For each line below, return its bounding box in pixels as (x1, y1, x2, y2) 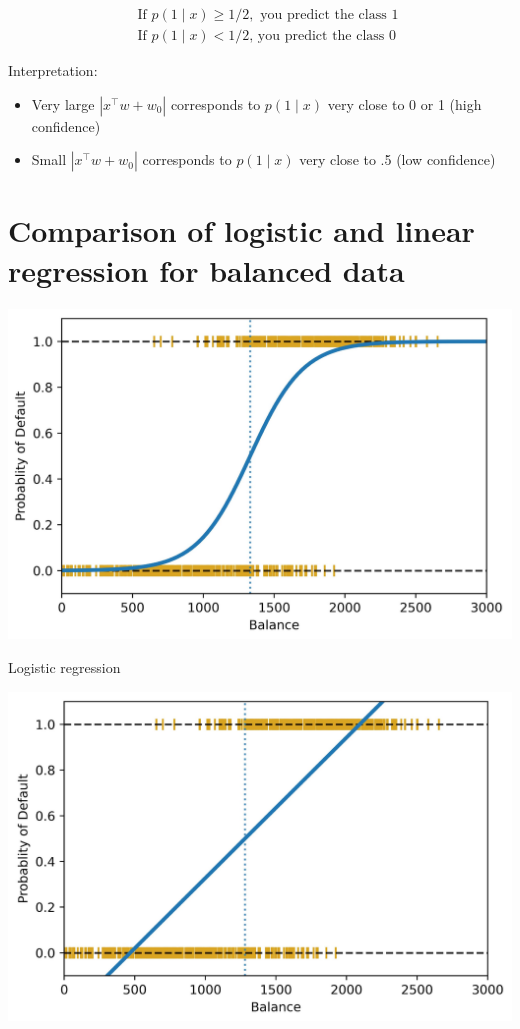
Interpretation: (8, 60, 98, 81)
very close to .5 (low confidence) (299, 149, 496, 170)
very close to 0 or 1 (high (327, 93, 482, 114)
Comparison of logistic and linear (8, 210, 475, 251)
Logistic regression (8, 656, 121, 677)
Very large (31, 93, 95, 114)
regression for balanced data (8, 249, 405, 290)
